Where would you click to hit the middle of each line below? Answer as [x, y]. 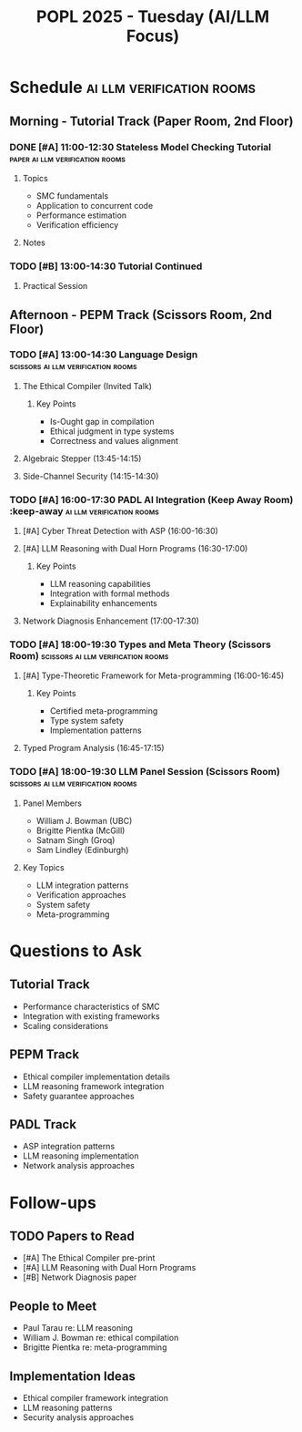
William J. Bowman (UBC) [84, 820]
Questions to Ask [76, 951]
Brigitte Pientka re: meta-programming [95, 1347]
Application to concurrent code [95, 205]
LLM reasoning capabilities [101, 584]
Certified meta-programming [104, 711]
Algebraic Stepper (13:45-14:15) [82, 458]
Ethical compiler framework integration [95, 1398]
